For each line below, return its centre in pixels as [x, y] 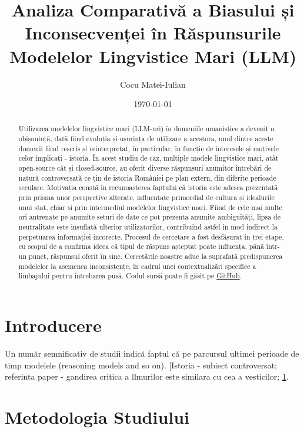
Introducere [53, 325]
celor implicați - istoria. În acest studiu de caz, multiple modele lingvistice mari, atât [148, 158]
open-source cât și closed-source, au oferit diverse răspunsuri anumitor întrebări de [145, 168]
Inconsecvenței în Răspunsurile [153, 33]
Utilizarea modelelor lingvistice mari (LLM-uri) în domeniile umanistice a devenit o [146, 129]
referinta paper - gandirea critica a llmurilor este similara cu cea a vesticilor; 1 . [147, 376]
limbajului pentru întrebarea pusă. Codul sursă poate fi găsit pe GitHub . [130, 276]
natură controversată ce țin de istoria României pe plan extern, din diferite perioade [147, 177]
